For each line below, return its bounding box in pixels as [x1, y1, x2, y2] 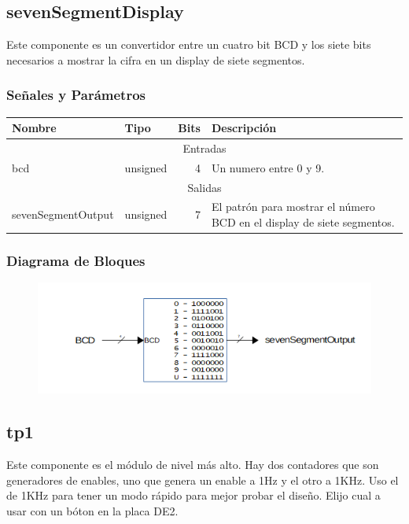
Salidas [187, 179, 222, 195]
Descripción [211, 120, 277, 136]
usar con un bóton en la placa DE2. [6, 502, 179, 518]
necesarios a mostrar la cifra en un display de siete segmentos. [6, 51, 305, 68]
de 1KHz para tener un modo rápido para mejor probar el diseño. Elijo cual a [6, 487, 381, 504]
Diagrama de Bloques [6, 251, 146, 271]
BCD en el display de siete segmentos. [211, 214, 395, 231]
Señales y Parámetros [6, 85, 146, 105]
